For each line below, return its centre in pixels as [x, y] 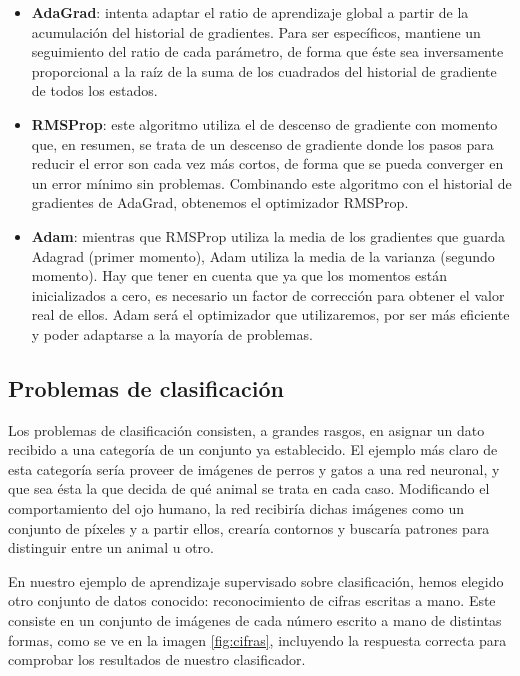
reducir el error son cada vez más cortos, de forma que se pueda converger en [267, 163]
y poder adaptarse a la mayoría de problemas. [172, 333]
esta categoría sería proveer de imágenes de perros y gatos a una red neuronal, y [254, 468]
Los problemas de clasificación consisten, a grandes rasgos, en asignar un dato [246, 429]
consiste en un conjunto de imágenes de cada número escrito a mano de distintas [255, 620]
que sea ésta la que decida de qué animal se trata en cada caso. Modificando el [249, 488]
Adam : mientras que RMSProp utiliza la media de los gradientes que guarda [268, 235]
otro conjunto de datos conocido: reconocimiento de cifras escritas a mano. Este [252, 600]
